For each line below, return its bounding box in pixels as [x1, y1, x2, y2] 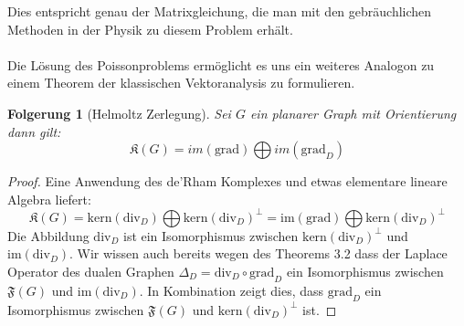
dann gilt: [7, 121, 61, 141]
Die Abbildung [7, 226, 90, 245]
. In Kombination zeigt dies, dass [139, 280, 324, 300]
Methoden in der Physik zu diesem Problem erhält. [7, 19, 293, 38]
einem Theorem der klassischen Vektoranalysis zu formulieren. [7, 73, 355, 92]
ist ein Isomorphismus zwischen [122, 226, 299, 245]
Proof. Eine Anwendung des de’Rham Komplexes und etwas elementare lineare [7, 172, 448, 191]
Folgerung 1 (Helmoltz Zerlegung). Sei [7, 103, 231, 122]
